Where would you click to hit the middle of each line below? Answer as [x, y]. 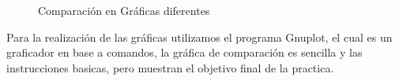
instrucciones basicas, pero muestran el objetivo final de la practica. [170, 67]
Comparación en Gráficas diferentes [124, 10]
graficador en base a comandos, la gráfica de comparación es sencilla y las [184, 52]
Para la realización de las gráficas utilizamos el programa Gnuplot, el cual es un [199, 37]
